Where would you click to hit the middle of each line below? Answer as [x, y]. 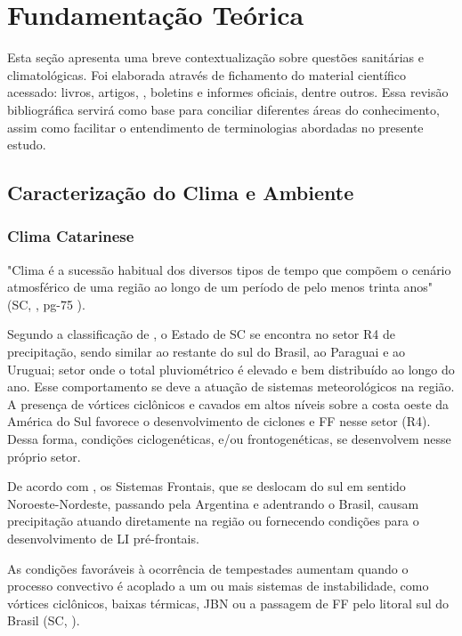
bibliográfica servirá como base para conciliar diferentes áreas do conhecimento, [223, 109]
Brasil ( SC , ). [44, 620]
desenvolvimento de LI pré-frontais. [103, 538]
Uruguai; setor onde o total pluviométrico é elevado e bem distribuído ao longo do [231, 369]
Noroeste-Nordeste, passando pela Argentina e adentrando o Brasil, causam [213, 503]
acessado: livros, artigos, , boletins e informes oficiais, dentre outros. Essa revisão [228, 92]
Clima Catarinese [71, 236]
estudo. [27, 145]
